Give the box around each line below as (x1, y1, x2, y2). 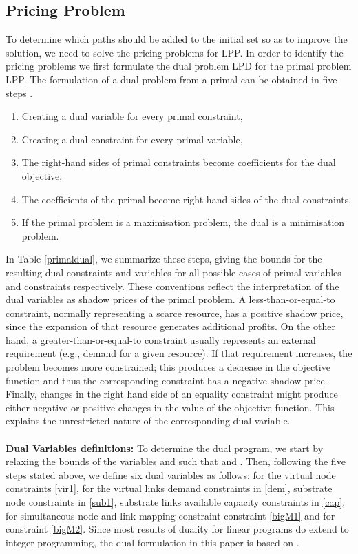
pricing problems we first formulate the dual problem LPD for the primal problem (6, 59, 352, 73)
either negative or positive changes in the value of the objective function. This (6, 400, 335, 414)
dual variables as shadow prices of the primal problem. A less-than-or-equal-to (6, 292, 335, 307)
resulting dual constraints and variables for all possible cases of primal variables (6, 265, 341, 279)
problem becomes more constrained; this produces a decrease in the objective (6, 360, 330, 374)
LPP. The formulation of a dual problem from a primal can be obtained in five (6, 72, 337, 86)
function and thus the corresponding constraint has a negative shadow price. (6, 373, 328, 387)
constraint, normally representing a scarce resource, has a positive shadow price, (6, 305, 344, 320)
